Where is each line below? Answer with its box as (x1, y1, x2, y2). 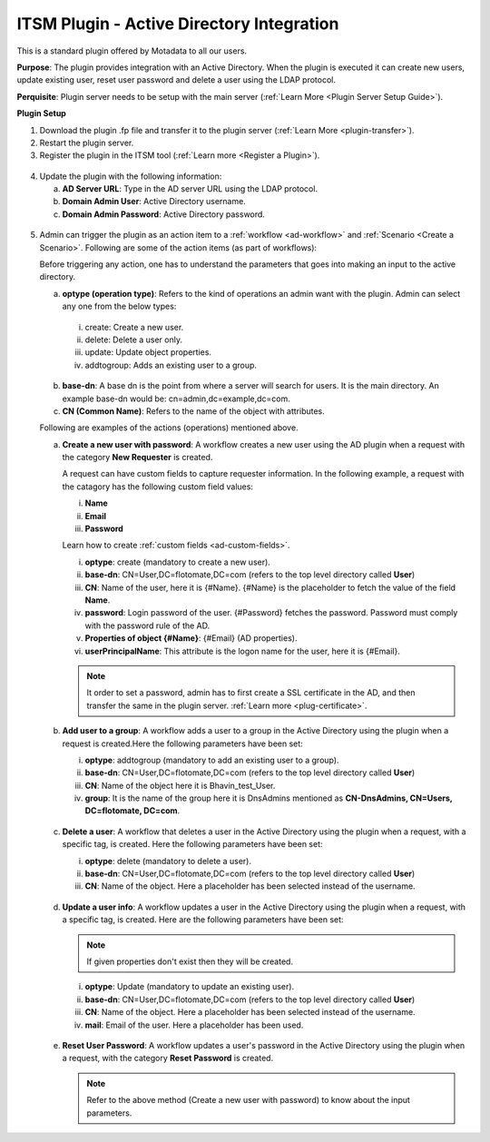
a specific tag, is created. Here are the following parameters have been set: (62, 914, 344, 925)
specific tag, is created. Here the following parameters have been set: (62, 839, 323, 850)
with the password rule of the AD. (84, 620, 211, 631)
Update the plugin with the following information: (39, 171, 222, 182)
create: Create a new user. (84, 321, 184, 332)
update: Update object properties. (84, 347, 212, 358)
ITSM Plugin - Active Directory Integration (16, 14, 339, 34)
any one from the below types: (62, 300, 177, 312)
